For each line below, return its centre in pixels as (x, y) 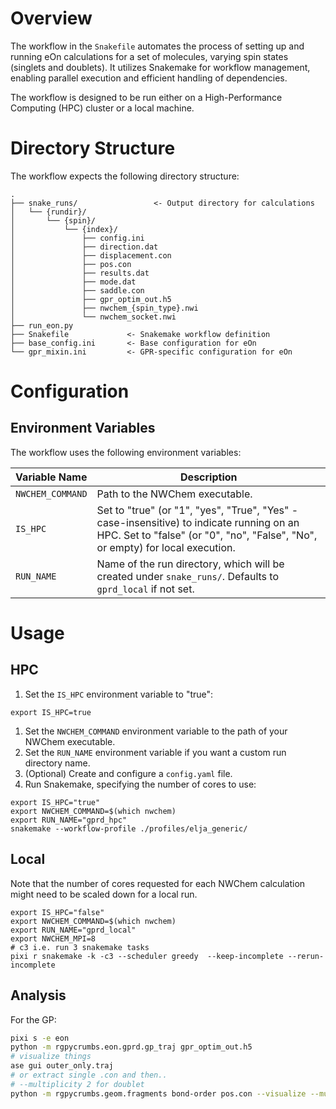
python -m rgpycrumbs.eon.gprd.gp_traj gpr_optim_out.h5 (131, 1047)
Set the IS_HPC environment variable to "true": (119, 694)
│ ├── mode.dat (73, 282)
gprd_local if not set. (145, 589)
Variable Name (51, 477)
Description (209, 477)
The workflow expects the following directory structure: (125, 176)
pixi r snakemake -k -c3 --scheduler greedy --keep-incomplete (147, 956)
